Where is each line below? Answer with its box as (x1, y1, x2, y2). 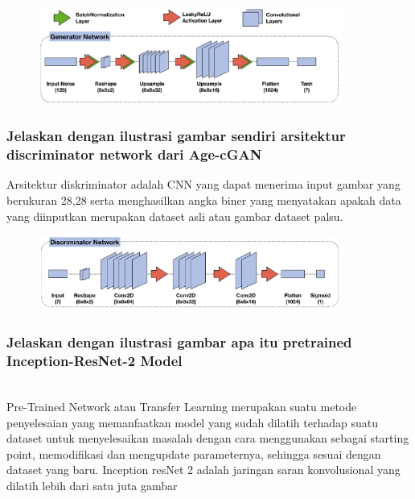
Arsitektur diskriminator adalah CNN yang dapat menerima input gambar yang (6, 176, 401, 193)
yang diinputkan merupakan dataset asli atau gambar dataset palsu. (6, 207, 343, 224)
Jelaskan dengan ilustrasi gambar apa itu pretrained (6, 332, 352, 352)
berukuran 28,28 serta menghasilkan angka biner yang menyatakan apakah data (6, 191, 401, 208)
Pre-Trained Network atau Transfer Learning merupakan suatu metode (6, 398, 357, 415)
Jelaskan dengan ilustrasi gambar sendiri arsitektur (6, 126, 346, 146)
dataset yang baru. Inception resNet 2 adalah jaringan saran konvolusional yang (6, 461, 401, 478)
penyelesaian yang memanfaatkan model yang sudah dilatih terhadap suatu (6, 414, 378, 430)
